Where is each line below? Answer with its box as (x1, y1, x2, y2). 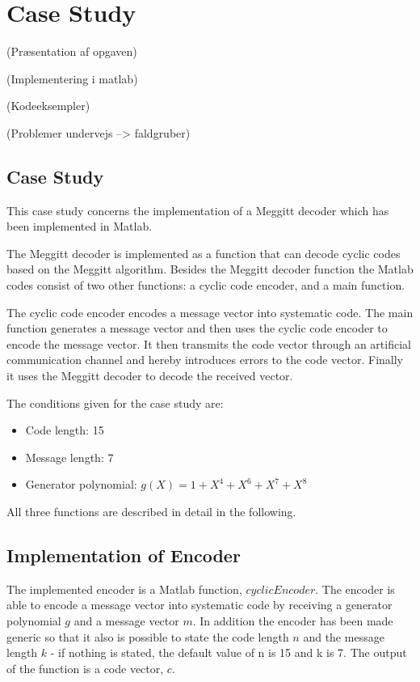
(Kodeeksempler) (6, 97, 90, 114)
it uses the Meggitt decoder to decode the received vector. (6, 367, 293, 384)
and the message (303, 628, 384, 645)
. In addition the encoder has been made (192, 612, 393, 629)
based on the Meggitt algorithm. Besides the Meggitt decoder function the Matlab (6, 261, 414, 277)
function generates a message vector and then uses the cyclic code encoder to (6, 320, 388, 337)
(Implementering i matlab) (6, 70, 138, 87)
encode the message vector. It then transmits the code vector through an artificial (6, 335, 411, 352)
